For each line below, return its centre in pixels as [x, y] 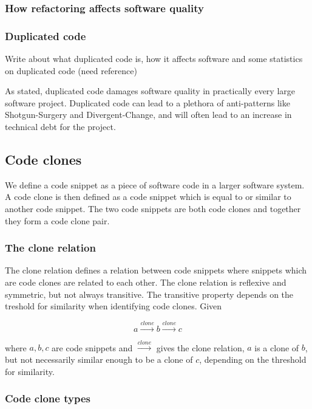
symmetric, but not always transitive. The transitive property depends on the [149, 294]
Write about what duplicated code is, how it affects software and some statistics [154, 59]
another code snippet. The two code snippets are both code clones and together [153, 209]
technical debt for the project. [60, 127]
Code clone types [48, 398]
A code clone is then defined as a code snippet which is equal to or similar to [148, 197]
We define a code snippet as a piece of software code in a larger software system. [155, 184]
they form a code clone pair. [57, 220]
